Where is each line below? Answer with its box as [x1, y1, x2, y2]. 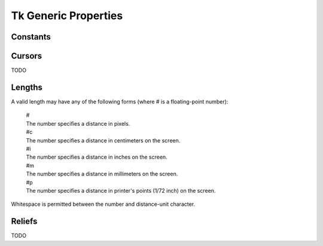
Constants [11, 32, 51, 42]
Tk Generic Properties [11, 9, 123, 22]
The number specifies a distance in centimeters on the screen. [26, 136, 181, 144]
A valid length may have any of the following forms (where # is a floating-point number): [11, 98, 228, 105]
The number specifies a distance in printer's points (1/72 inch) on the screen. [26, 187, 216, 194]
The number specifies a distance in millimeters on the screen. [26, 171, 178, 178]
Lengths [11, 82, 43, 92]
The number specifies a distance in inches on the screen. [26, 153, 167, 161]
